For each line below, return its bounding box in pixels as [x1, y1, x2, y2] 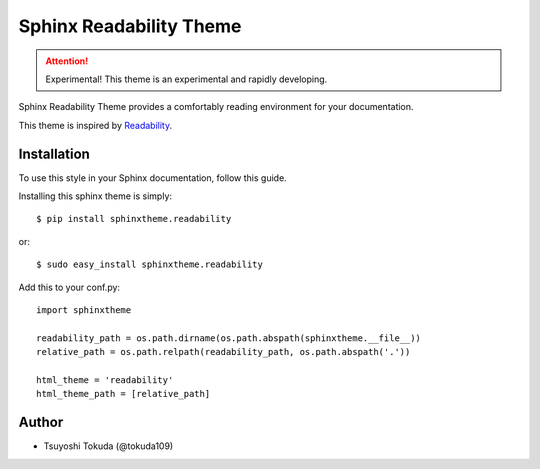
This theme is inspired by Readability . [18, 119, 173, 131]
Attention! [45, 55, 89, 67]
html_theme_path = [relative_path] [36, 388, 211, 400]
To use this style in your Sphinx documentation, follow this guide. [18, 171, 287, 184]
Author [18, 414, 64, 431]
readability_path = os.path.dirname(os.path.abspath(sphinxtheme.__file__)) [36, 332, 422, 344]
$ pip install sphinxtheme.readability [36, 213, 232, 225]
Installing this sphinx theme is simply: [18, 190, 173, 202]
